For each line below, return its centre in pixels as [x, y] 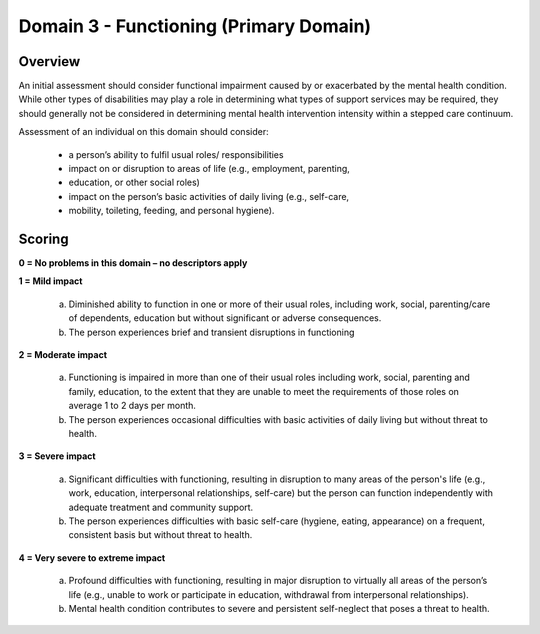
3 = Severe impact [57, 456]
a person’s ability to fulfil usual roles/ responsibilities [176, 154]
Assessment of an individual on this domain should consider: [143, 132]
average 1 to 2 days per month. [132, 406]
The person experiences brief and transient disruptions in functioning [211, 332]
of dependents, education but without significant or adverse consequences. [225, 318]
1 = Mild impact [50, 281]
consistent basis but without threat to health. [160, 535]
